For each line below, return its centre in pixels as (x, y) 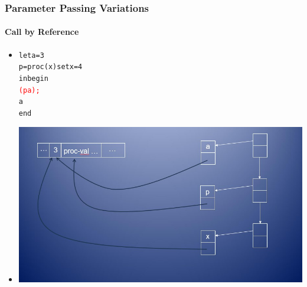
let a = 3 (31, 55)
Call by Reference (42, 32)
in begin (33, 78)
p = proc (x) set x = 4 (50, 67)
